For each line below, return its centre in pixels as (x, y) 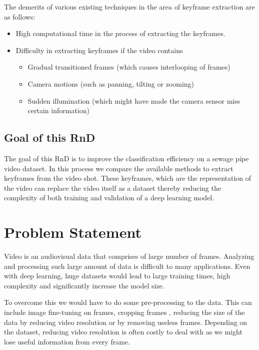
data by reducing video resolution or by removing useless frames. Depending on (126, 322)
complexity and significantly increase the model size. (84, 285)
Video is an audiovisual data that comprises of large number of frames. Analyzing (129, 256)
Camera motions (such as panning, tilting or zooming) (111, 83)
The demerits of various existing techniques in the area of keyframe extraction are (129, 7)
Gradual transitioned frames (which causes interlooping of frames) (129, 67)
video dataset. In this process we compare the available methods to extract (119, 168)
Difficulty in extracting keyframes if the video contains (99, 50)
